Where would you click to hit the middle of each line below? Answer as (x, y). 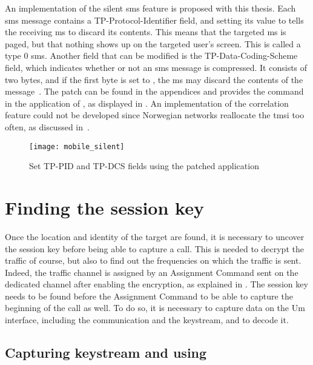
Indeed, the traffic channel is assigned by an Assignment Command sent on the (152, 272)
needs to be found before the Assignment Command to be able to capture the (149, 296)
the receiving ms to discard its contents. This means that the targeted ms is (146, 32)
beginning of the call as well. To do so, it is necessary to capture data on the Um (155, 308)
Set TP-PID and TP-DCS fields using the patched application (144, 166)
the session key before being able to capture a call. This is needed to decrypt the (154, 248)
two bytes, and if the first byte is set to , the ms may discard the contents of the (154, 79)
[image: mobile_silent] (77, 146)
